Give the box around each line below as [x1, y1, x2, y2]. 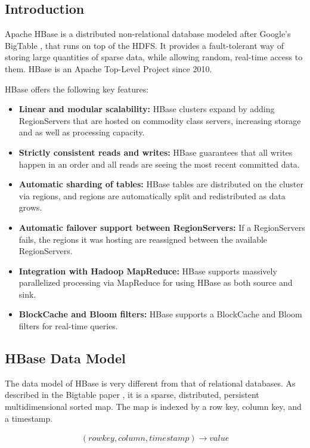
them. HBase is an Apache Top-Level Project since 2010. [5, 62, 212, 75]
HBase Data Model [5, 349, 126, 367]
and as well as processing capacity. [18, 126, 145, 138]
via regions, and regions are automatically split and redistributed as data [18, 189, 286, 202]
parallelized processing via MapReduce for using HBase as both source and [18, 276, 293, 289]
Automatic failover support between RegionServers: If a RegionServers [18, 221, 305, 233]
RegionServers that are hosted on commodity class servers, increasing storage [18, 114, 301, 126]
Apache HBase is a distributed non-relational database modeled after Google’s [5, 27, 291, 40]
